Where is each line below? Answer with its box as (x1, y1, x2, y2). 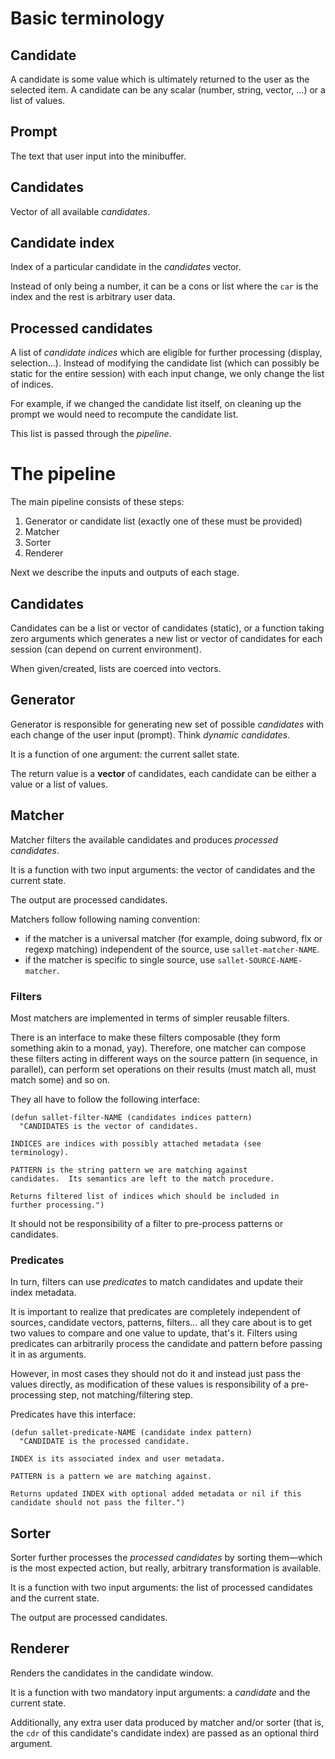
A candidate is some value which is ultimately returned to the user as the (10, 73, 310, 85)
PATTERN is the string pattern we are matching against (10, 1165, 248, 1175)
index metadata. (10, 1287, 77, 1299)
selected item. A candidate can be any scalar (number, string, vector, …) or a (10, 84, 326, 96)
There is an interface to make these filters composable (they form (10, 1031, 281, 1043)
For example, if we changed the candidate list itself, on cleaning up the (10, 398, 302, 410)
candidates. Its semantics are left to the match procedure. (10, 1173, 275, 1184)
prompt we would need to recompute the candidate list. (10, 408, 239, 421)
